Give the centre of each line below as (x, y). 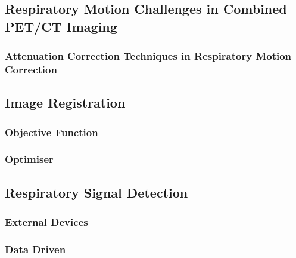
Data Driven (35, 249)
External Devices (46, 222)
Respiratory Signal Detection (96, 192)
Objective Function (52, 132)
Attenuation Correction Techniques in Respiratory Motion (148, 56)
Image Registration (65, 102)
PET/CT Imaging (61, 26)
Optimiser (29, 159)
